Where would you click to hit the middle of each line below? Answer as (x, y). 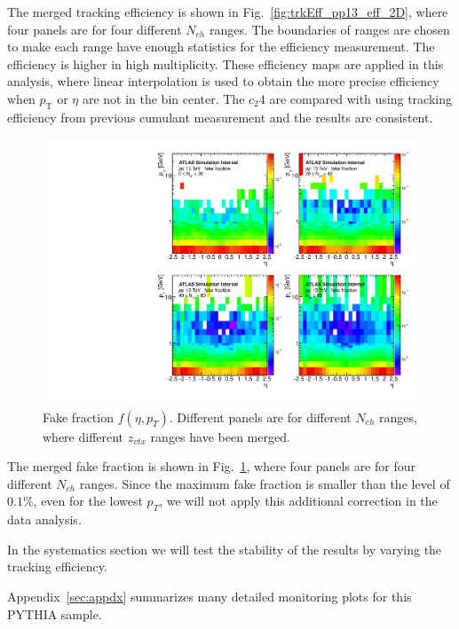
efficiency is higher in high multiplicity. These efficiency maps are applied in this (226, 63)
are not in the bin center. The (163, 98)
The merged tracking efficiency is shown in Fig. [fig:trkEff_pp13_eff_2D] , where (228, 12)
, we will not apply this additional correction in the (298, 501)
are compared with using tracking (360, 98)
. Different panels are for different (260, 417)
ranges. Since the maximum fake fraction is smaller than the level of (265, 483)
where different (83, 436)
